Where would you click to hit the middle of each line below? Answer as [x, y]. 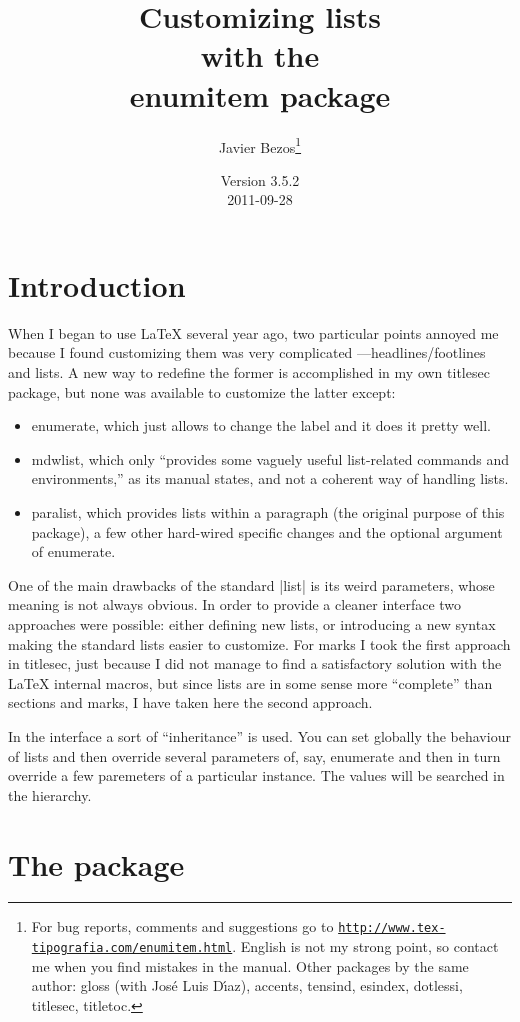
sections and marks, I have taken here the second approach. [190, 702]
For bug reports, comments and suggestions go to [182, 926]
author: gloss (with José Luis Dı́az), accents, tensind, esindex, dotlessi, [247, 985]
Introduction [97, 284]
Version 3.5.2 [260, 179]
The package [96, 863]
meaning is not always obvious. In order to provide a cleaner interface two [235, 604]
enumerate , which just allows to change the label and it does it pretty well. [261, 425]
